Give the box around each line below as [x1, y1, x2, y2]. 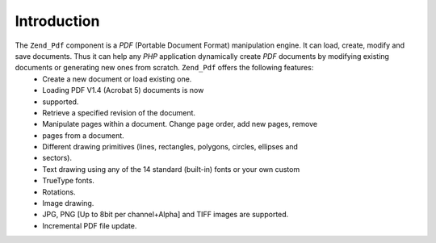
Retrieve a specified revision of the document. [42, 107, 196, 117]
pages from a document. [42, 130, 124, 140]
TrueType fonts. [42, 176, 94, 186]
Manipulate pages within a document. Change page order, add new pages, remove [42, 119, 318, 129]
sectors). [42, 153, 73, 163]
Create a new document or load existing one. [42, 73, 192, 84]
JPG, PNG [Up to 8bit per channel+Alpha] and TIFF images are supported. [42, 210, 289, 220]
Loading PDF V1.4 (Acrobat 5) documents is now [42, 86, 204, 95]
